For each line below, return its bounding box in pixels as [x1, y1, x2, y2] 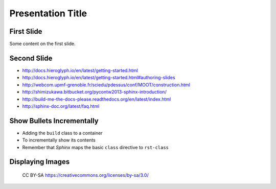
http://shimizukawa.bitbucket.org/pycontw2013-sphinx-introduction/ [22, 89, 167, 95]
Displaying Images [9, 157, 70, 166]
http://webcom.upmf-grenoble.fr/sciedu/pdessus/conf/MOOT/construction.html [22, 82, 190, 88]
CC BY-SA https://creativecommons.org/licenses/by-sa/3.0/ [22, 172, 149, 178]
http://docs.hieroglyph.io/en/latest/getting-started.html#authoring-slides [22, 75, 176, 81]
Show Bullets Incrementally [9, 116, 99, 125]
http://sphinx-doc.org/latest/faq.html [22, 103, 100, 109]
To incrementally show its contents [22, 137, 96, 143]
